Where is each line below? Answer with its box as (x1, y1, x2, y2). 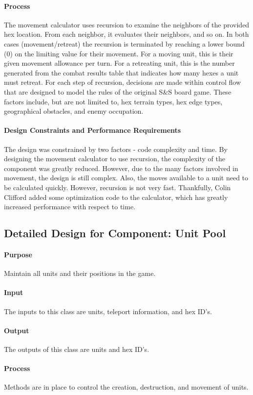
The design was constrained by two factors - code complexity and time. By (4, 144, 228, 154)
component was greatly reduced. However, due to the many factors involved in (4, 163, 238, 173)
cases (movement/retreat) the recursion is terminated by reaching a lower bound (4, 38, 245, 49)
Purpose (4, 249, 32, 260)
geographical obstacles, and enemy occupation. (4, 106, 144, 116)
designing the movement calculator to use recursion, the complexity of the (4, 153, 225, 164)
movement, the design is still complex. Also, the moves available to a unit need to (4, 173, 249, 183)
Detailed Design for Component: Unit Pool (4, 225, 226, 241)
